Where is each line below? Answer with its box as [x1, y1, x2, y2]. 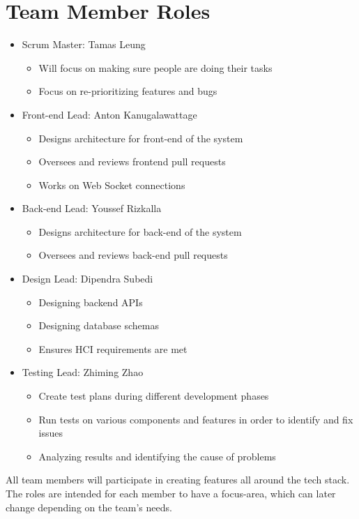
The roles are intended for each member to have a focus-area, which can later [6, 486, 336, 500]
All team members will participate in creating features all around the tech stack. [6, 472, 350, 487]
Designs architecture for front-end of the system [38, 130, 243, 145]
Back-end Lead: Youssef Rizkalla [22, 201, 162, 216]
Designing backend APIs [38, 294, 143, 309]
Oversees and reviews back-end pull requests [38, 248, 228, 262]
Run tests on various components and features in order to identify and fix [38, 412, 353, 426]
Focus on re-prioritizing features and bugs [38, 84, 217, 98]
